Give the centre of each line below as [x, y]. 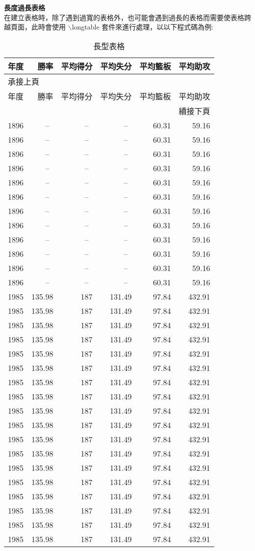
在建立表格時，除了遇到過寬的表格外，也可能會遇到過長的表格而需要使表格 [124, 17]
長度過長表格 [25, 7]
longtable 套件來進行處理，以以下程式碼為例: [143, 27]
